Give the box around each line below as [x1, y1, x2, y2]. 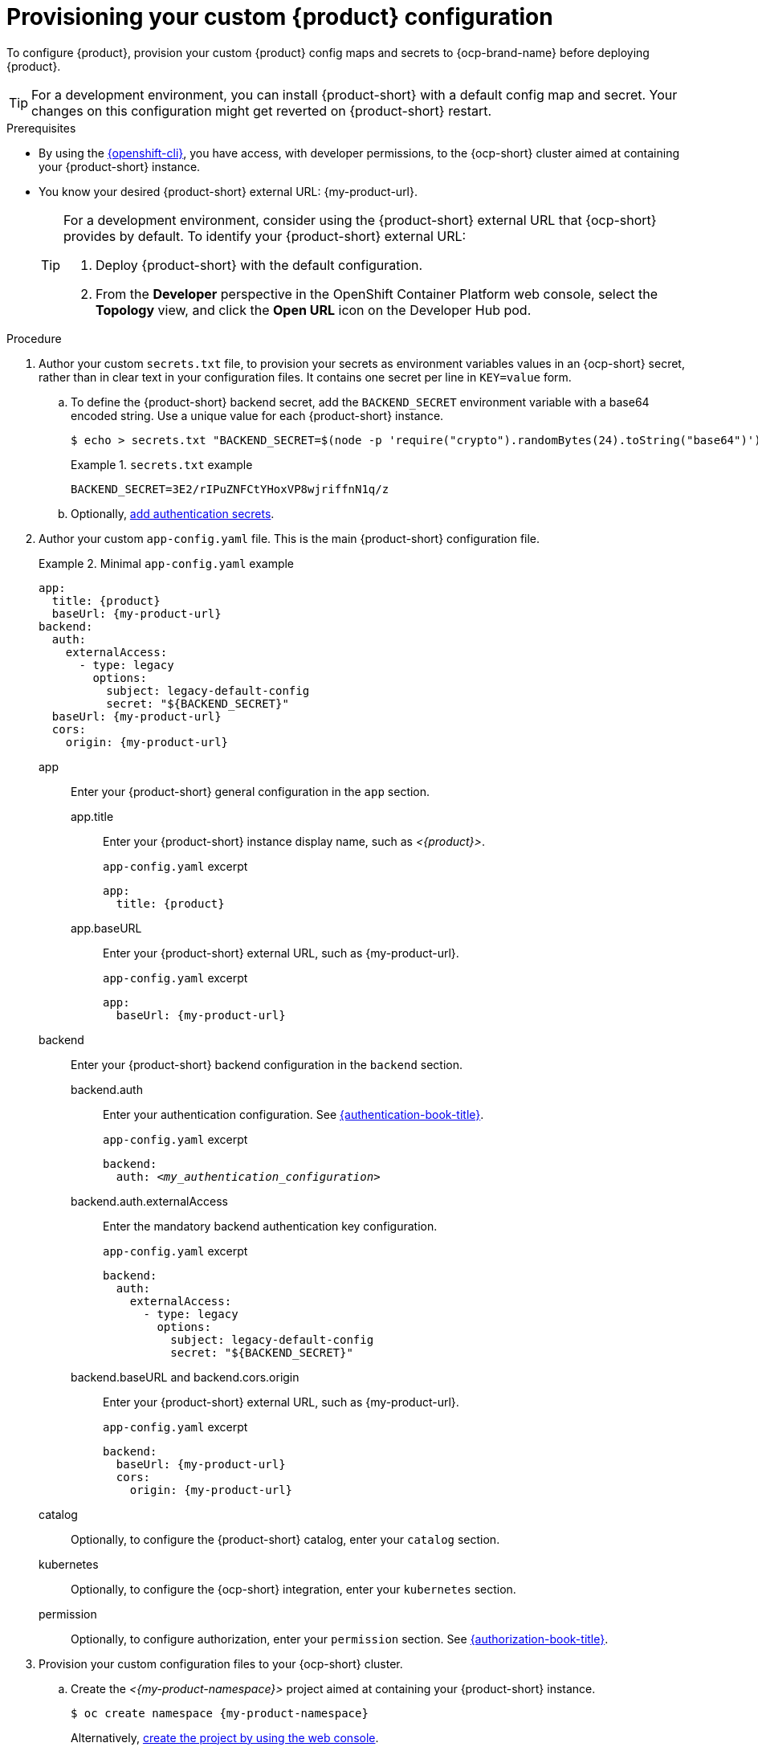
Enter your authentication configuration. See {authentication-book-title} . [103, 1107, 484, 1121]
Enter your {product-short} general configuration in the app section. [71, 784, 430, 798]
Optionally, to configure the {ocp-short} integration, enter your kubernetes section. [71, 1582, 516, 1596]
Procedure [6, 331, 62, 345]
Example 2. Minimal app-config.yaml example [39, 556, 295, 570]
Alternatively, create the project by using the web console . [71, 1730, 379, 1745]
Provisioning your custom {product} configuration [6, 3, 553, 31]
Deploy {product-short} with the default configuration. [96, 256, 423, 273]
